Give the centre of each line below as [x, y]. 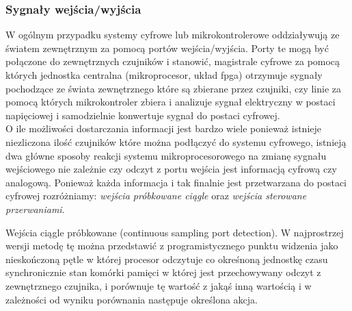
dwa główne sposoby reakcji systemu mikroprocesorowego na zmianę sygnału [166, 155]
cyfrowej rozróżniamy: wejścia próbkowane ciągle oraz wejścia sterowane [156, 196]
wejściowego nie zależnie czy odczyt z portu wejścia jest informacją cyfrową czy [171, 169]
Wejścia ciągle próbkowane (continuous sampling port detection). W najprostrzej [175, 232]
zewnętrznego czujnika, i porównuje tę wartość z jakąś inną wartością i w [159, 285]
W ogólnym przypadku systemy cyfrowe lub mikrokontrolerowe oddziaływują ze [173, 35]
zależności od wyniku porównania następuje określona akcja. [132, 299]
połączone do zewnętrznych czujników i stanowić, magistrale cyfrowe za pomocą [173, 61]
